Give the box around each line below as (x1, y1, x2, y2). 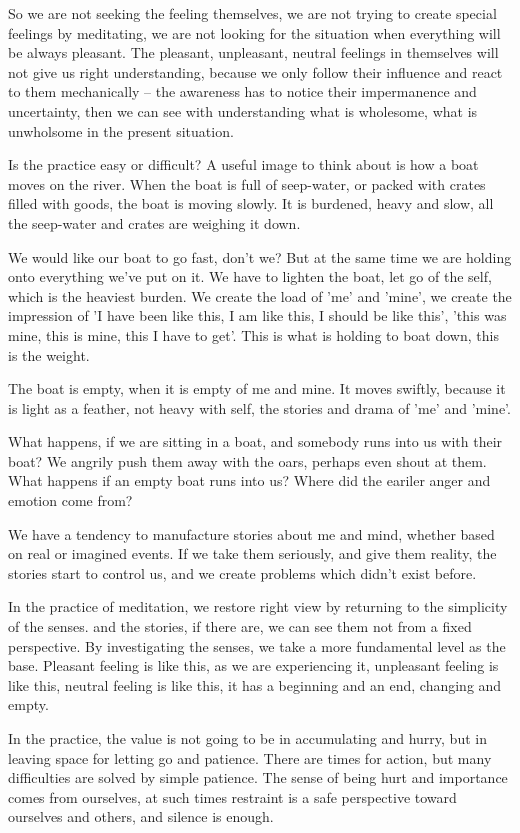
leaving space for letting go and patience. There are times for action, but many (8, 747, 492, 768)
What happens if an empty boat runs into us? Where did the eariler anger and (8, 470, 491, 491)
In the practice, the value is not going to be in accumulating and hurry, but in (8, 728, 487, 748)
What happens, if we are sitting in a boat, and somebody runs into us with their (8, 431, 503, 452)
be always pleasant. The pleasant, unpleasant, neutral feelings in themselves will (8, 42, 499, 63)
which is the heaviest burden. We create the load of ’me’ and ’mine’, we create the (8, 285, 512, 306)
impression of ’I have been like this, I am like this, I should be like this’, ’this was (8, 305, 507, 326)
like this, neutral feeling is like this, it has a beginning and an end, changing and (8, 674, 502, 695)
